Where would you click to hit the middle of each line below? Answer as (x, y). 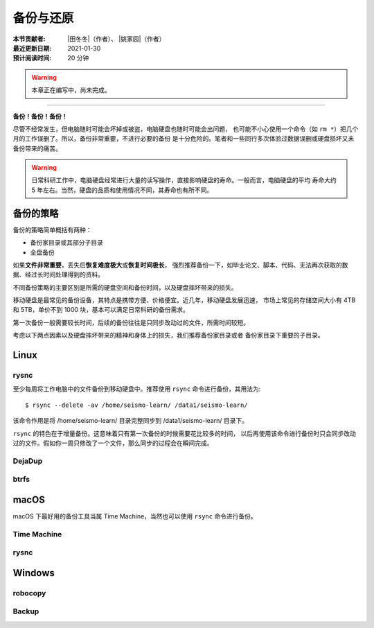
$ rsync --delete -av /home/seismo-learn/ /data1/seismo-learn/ (137, 405)
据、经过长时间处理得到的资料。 (58, 274)
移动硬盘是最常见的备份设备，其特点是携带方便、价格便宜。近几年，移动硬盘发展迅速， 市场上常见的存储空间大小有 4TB (184, 300)
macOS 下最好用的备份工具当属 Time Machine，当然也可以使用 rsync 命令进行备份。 (135, 516)
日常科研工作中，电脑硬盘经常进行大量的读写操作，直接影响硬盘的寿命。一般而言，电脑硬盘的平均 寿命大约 (184, 180)
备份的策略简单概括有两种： (52, 229)
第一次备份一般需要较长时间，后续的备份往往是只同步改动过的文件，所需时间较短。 (131, 322)
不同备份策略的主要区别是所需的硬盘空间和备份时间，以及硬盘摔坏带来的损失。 (125, 287)
